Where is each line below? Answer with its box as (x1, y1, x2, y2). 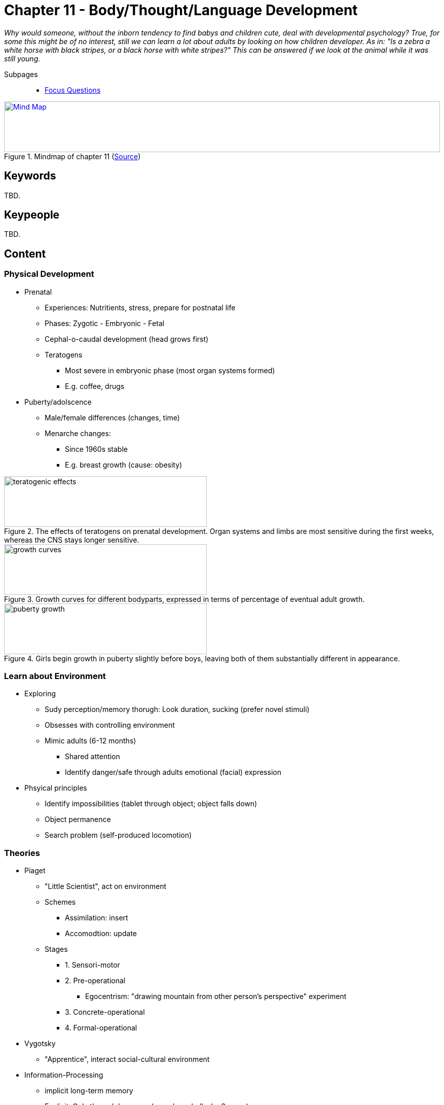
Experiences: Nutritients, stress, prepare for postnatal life (45, 303, 236, 312)
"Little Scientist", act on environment (45, 882, 167, 891)
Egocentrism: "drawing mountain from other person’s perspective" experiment (85, 992, 347, 1001)
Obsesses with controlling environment (45, 721, 175, 730)
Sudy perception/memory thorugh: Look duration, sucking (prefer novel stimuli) (45, 705, 310, 714)
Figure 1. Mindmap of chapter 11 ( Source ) (4, 152, 141, 161)
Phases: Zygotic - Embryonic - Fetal (45, 318, 165, 328)
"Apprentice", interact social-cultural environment (45, 1055, 210, 1064)
